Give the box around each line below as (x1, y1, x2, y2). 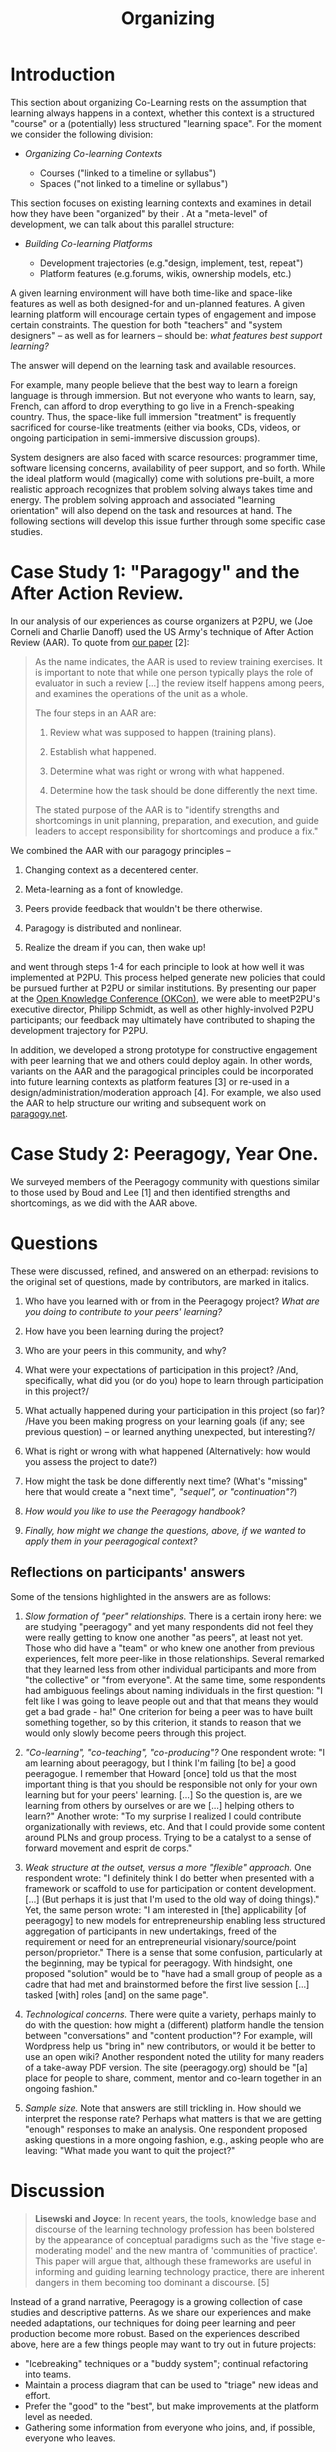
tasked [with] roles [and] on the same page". (24, 1988, 209, 2001)
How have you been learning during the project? (24, 1325, 224, 1337)
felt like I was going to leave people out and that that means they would (24, 1695, 319, 1707)
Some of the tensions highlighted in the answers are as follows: (10, 1590, 272, 1602)
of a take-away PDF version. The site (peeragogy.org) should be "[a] (24, 2061, 308, 2073)
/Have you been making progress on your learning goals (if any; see (24, 1415, 305, 1427)
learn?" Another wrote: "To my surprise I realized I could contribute (24, 1810, 302, 1822)
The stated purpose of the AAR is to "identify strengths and (34, 803, 280, 816)
